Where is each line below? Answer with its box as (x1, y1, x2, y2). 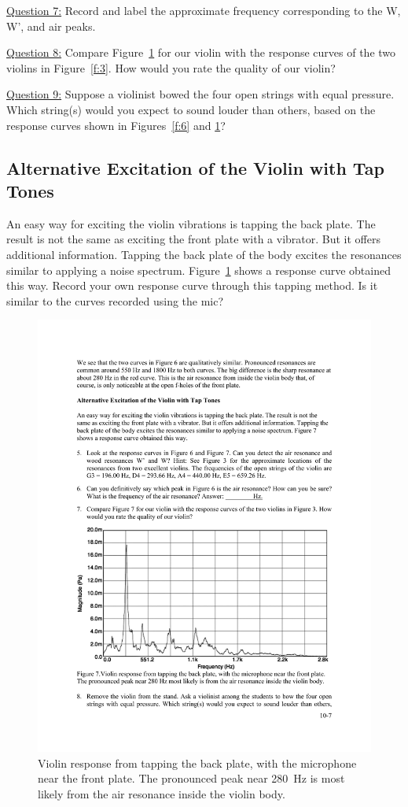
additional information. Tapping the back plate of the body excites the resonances (6, 246, 402, 262)
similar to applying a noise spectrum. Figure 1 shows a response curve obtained (6, 261, 391, 278)
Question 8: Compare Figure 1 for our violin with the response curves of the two (6, 44, 396, 61)
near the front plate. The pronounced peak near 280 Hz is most (38, 770, 345, 787)
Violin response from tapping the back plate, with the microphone (38, 754, 357, 771)
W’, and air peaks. (6, 17, 96, 34)
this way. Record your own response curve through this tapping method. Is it (6, 277, 378, 294)
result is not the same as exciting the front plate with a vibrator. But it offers (6, 231, 380, 247)
